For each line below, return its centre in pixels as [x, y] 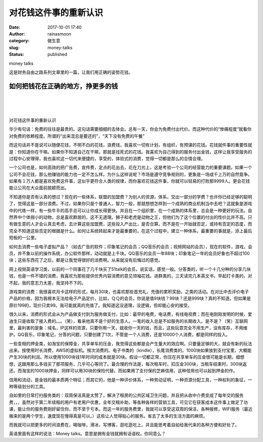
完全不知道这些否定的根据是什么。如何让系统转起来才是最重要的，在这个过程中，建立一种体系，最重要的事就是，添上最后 [131, 230]
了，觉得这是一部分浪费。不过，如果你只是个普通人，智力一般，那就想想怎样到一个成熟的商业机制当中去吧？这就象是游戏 [131, 204]
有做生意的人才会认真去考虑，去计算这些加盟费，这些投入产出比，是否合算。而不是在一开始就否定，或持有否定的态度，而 [131, 224]
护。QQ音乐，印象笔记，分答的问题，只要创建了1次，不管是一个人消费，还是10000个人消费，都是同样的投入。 [120, 335]
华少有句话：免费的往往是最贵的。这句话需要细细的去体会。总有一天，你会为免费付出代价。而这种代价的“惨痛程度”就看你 [130, 129]
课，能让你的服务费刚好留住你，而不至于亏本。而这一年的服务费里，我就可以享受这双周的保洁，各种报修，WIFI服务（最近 [131, 409]
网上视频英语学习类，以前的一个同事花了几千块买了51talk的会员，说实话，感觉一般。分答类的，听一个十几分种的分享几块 [130, 269]
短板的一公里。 [24, 238]
